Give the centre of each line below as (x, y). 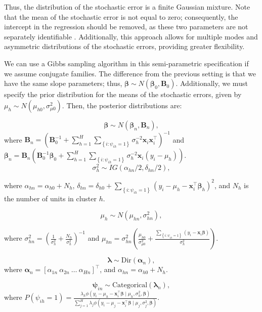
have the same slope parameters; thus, (63, 83)
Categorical (130, 285)
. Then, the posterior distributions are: (122, 105)
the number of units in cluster (51, 198)
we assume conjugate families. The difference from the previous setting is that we (130, 73)
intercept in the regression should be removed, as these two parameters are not (126, 27)
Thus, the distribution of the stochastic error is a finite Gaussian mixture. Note (127, 7)
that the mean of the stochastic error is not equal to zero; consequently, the (121, 16)
